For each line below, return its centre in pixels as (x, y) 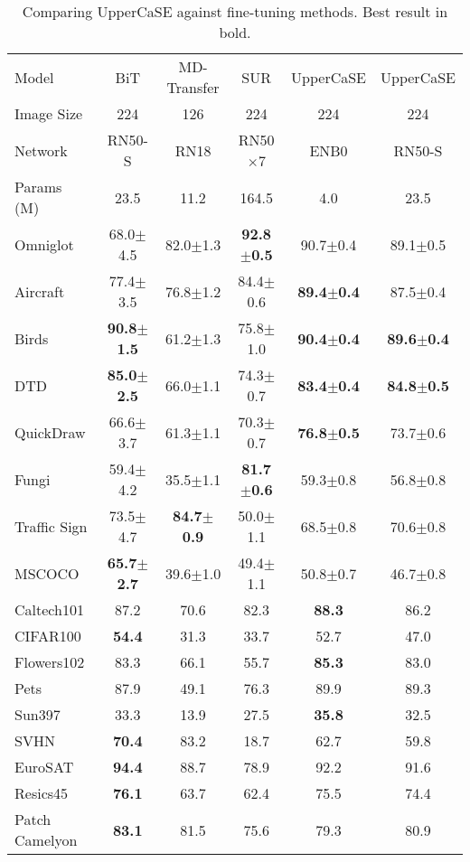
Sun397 (38, 714)
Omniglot (44, 244)
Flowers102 (50, 662)
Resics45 (42, 793)
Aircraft (40, 291)
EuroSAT (44, 767)
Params (38, 187)
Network (41, 150)
